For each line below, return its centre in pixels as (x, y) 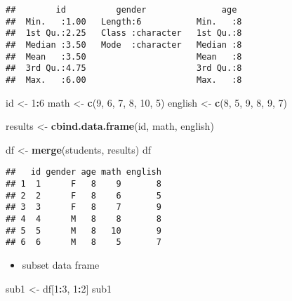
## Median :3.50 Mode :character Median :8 (124, 45)
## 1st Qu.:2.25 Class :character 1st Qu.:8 (124, 33)
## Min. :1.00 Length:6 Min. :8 (124, 21)
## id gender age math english (84, 172)
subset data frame (61, 264)
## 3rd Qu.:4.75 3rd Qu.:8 (124, 68)
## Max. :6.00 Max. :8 (124, 80)
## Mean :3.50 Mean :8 (124, 56)
